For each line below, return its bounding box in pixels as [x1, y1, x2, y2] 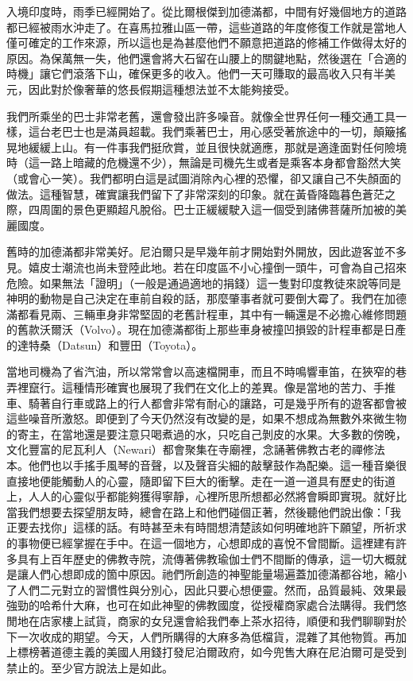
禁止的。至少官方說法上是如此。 [6, 659, 173, 675]
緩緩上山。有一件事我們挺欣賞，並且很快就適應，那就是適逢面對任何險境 [28, 138, 407, 155]
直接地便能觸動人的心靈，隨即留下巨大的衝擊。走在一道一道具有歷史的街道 [6, 472, 396, 489]
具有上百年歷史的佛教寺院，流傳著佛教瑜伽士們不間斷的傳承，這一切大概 [17, 550, 396, 567]
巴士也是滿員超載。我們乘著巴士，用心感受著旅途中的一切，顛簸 [61, 123, 396, 140]
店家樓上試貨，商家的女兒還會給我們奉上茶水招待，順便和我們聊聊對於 [39, 612, 407, 629]
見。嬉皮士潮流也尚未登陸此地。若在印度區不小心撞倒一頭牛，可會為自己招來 [6, 258, 407, 275]
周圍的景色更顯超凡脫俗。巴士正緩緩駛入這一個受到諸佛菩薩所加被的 [39, 201, 396, 218]
